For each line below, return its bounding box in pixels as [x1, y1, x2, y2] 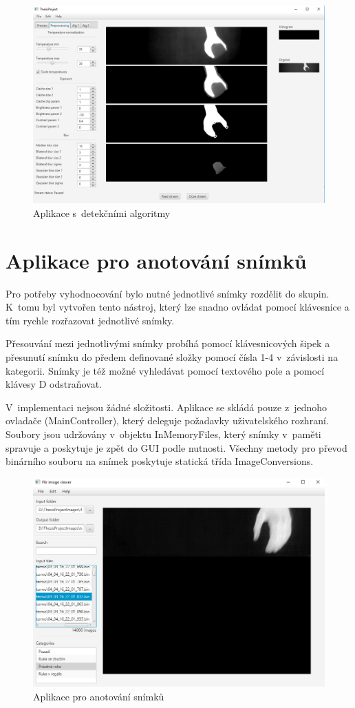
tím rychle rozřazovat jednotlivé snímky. [6, 313, 175, 327]
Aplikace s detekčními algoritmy [33, 205, 171, 220]
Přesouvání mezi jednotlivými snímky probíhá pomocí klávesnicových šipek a [6, 336, 330, 351]
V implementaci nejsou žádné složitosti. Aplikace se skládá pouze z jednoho [6, 399, 327, 414]
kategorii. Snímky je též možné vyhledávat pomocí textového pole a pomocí [6, 363, 325, 377]
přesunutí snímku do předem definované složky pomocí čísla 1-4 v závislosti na [6, 350, 338, 364]
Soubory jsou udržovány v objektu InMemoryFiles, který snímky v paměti [6, 427, 321, 441]
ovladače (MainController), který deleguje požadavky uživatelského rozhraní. [6, 413, 329, 428]
